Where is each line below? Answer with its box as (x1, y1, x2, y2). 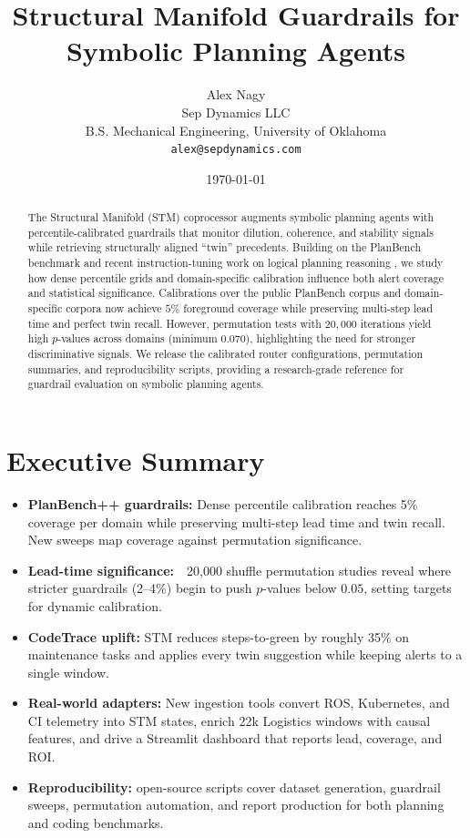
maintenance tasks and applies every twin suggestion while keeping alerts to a (27, 645, 463, 664)
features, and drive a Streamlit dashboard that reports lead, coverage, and (27, 729, 443, 748)
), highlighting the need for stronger (245, 331, 416, 346)
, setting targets (363, 578, 452, 598)
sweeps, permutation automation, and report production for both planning (27, 795, 444, 814)
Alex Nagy (206, 85, 266, 104)
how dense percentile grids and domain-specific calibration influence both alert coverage (27, 270, 444, 285)
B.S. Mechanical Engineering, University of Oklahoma (85, 120, 387, 139)
